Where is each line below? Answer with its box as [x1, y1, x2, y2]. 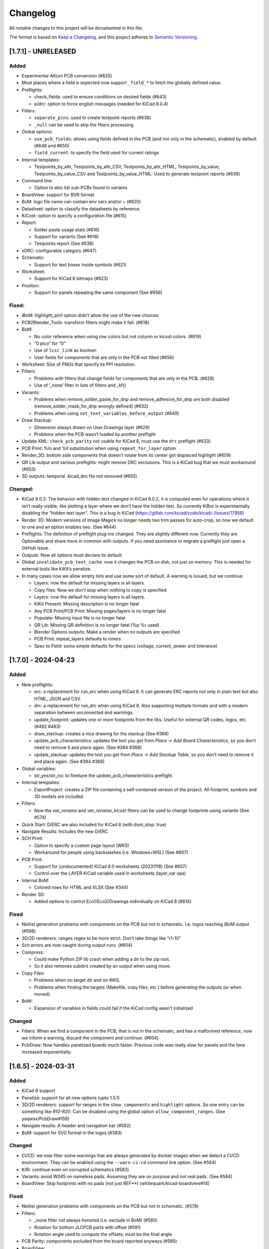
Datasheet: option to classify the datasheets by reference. [21, 205, 141, 212]
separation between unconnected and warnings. [34, 709, 134, 715]
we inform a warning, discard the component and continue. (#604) [21, 1035, 159, 1041]
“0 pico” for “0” [34, 340, 66, 346]
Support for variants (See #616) [34, 234, 99, 240]
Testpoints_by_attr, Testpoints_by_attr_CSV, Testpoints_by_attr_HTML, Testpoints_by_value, [34, 164, 220, 170]
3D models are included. [34, 793, 85, 799]
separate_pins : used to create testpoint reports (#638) [34, 115, 151, 121]
